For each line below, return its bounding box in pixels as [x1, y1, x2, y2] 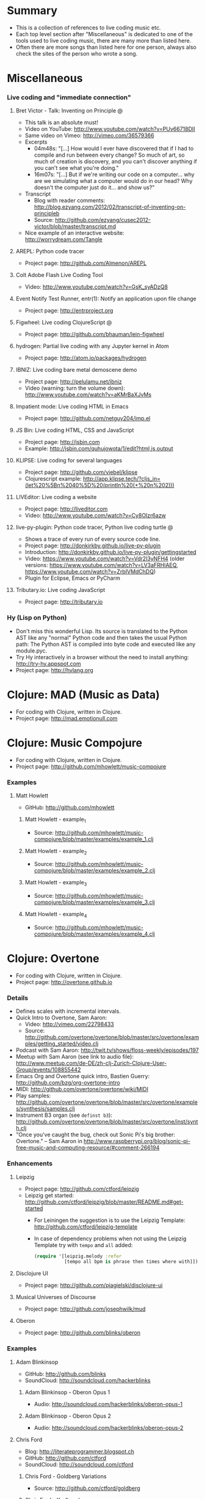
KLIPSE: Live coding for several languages [15, 457, 123, 464]
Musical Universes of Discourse [15, 1294, 96, 1301]
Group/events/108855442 [15, 1066, 81, 1073]
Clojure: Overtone [7, 952, 99, 966]
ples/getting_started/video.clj [24, 1040, 99, 1048]
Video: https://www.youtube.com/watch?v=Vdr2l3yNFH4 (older [24, 555, 185, 563]
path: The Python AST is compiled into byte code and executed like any [15, 640, 196, 648]
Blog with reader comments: [34, 197, 106, 204]
